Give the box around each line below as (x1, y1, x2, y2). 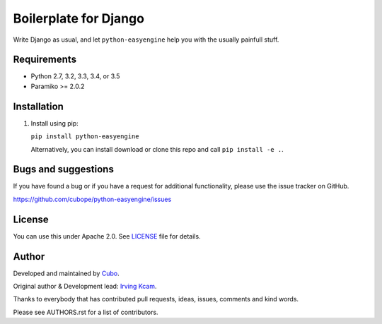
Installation (13, 100, 64, 112)
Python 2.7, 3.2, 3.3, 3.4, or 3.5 (30, 72, 120, 80)
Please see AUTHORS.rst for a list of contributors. (13, 308, 158, 316)
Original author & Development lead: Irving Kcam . (13, 282, 157, 291)
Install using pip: (30, 119, 79, 127)
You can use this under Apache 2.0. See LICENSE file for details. (13, 232, 201, 240)
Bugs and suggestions (13, 163, 115, 176)
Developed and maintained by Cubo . (13, 269, 120, 277)
